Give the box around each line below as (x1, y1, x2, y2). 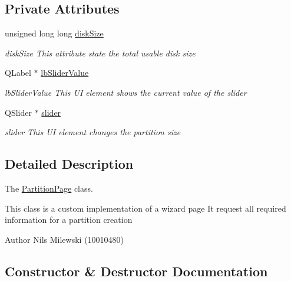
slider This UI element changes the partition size (5, 126, 181, 138)
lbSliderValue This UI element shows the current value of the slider (5, 86, 247, 98)
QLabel (5, 66, 31, 79)
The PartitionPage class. (5, 182, 93, 194)
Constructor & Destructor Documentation (5, 262, 268, 280)
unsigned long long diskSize (5, 27, 104, 39)
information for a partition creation (5, 213, 133, 226)
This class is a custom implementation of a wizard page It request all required (5, 202, 286, 214)
